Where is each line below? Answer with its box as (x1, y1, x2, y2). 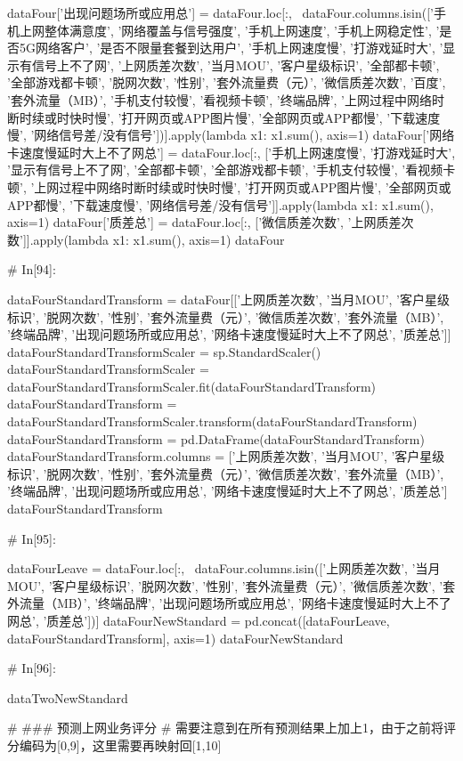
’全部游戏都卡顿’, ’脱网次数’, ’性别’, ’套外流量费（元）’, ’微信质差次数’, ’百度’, (7, 73, 446, 92)
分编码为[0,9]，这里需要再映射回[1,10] (7, 735, 222, 754)
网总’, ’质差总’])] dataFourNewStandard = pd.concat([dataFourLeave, (7, 611, 390, 629)
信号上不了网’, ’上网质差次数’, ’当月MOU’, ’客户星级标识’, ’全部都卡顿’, (31, 55, 440, 74)
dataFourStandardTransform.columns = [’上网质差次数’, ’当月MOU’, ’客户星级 (7, 447, 445, 466)
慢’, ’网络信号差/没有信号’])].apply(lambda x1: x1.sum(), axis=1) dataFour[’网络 (7, 125, 455, 144)
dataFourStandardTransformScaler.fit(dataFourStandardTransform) (7, 376, 377, 395)
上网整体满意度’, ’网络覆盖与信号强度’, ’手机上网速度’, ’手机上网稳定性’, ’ (19, 20, 440, 39)
